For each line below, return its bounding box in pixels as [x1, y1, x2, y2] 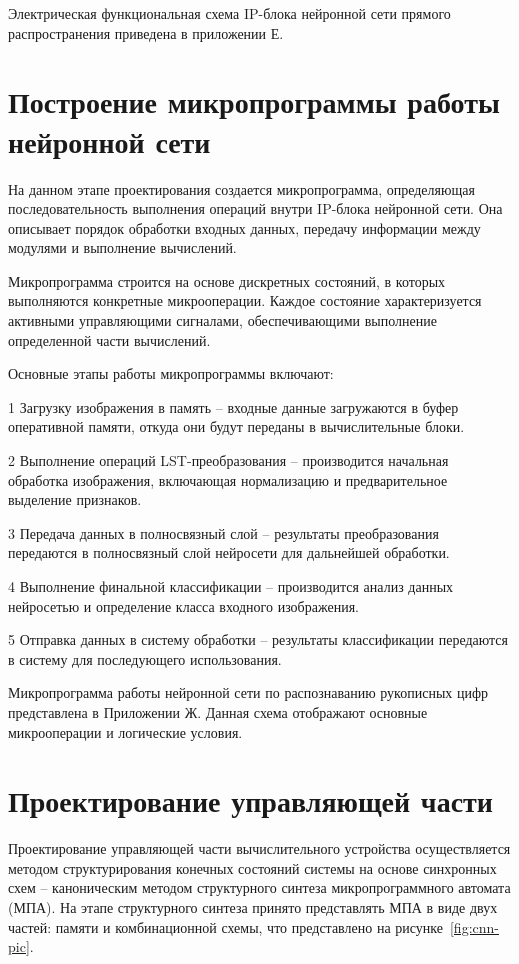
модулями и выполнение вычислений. [8, 237, 237, 258]
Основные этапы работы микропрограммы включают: [8, 363, 334, 384]
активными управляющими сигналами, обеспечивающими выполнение [8, 310, 437, 331]
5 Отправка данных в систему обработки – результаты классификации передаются [8, 629, 509, 650]
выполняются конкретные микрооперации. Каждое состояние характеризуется [8, 290, 482, 311]
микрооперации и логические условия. [8, 721, 243, 742]
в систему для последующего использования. [8, 648, 282, 669]
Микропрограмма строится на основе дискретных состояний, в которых [8, 270, 446, 291]
